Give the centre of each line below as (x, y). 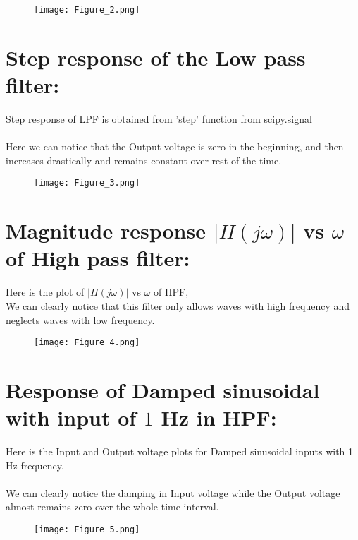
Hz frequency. (35, 465)
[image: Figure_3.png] (87, 183)
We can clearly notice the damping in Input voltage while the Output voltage (173, 492)
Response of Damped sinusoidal (163, 389)
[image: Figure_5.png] (87, 530)
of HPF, (171, 292)
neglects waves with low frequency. (80, 319)
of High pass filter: (98, 258)
